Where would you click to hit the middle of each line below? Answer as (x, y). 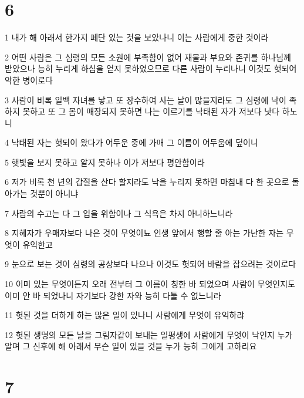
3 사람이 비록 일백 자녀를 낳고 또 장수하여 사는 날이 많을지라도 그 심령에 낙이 (146, 99)
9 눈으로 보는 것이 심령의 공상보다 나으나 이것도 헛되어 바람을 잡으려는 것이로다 (151, 264)
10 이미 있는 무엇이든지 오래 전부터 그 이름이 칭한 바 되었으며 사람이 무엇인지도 (150, 284)
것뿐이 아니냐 (54, 193)
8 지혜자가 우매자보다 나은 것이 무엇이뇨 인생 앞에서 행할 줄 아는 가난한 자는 (144, 233)
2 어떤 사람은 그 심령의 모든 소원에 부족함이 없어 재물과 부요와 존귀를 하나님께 (148, 57)
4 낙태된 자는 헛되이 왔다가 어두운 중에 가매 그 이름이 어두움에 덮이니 (131, 142)
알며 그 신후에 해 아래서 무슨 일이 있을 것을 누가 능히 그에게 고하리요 (131, 346)
